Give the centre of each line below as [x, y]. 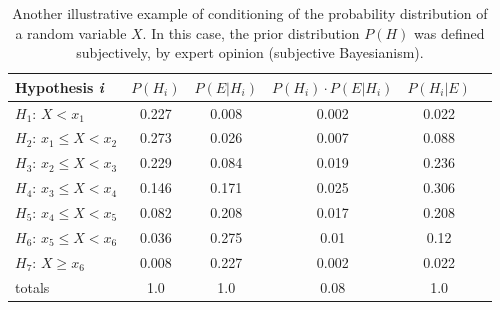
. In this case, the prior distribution [251, 32]
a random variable [71, 32]
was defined [449, 32]
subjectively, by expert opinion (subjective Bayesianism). [250, 52]
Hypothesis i [59, 86]
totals [32, 286]
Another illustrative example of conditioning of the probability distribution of [250, 13]
